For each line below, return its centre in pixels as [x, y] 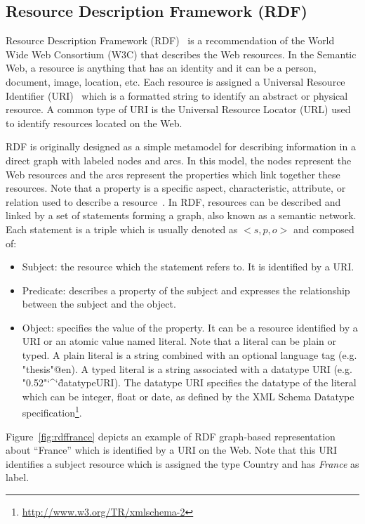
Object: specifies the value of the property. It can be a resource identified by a [190, 327]
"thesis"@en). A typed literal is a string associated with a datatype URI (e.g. [187, 368]
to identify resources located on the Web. [94, 123]
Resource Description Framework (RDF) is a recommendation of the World [170, 40]
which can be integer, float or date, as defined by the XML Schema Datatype [188, 396]
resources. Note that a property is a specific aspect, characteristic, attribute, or [176, 188]
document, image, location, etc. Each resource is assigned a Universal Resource [175, 81]
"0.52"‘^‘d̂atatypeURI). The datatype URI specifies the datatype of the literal [189, 382]
